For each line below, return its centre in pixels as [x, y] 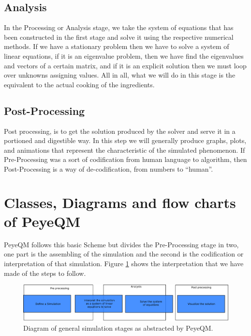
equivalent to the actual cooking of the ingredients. [79, 84]
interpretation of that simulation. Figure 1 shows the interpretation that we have [124, 264]
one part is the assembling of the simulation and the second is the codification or [124, 254]
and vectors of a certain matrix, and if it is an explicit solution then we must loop [125, 65]
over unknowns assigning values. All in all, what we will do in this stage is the [120, 75]
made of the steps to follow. [45, 273]
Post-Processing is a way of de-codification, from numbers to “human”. [109, 168]
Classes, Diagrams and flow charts [120, 202]
